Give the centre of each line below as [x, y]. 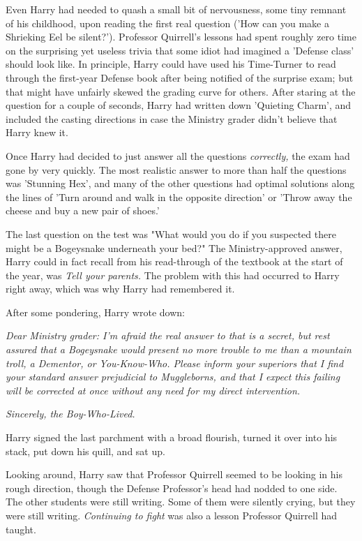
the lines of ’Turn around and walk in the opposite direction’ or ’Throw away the [179, 197]
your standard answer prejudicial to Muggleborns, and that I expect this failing [173, 377]
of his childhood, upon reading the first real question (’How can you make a [167, 23]
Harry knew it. [37, 132]
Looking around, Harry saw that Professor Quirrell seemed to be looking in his [174, 474]
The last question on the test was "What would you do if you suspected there [171, 234]
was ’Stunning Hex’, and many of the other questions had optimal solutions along [180, 183]
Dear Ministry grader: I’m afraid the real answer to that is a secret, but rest [168, 335]
